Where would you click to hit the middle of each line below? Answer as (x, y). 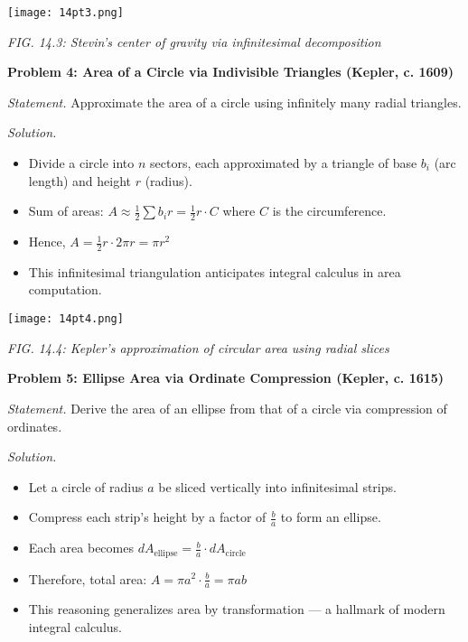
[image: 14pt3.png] (66, 13)
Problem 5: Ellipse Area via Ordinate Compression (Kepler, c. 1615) (226, 378)
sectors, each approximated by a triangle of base (284, 163)
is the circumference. (329, 211)
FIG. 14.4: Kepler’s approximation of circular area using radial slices (198, 347)
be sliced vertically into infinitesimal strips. (277, 486)
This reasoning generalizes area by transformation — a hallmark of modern (237, 609)
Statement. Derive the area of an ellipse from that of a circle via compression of (227, 408)
